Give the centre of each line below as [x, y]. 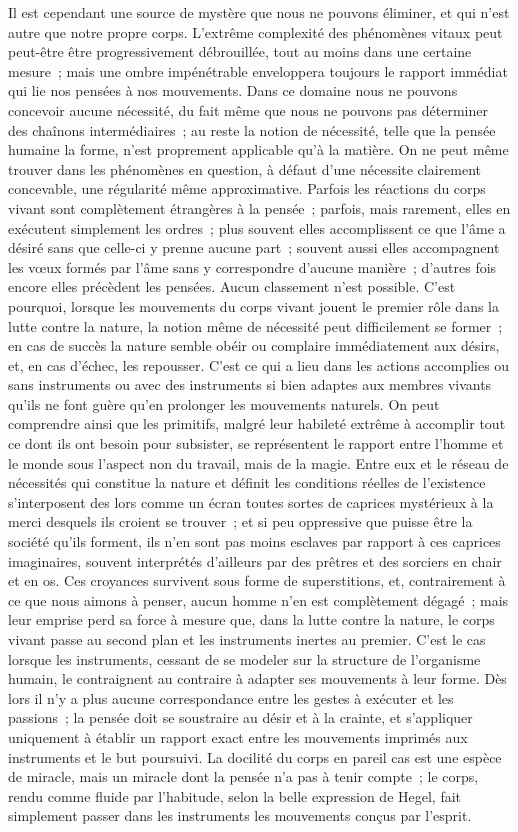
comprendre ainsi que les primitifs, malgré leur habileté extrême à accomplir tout [257, 423]
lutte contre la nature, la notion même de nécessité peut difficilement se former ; [255, 325]
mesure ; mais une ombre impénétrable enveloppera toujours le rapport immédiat [258, 70]
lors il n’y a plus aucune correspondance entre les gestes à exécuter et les [231, 697]
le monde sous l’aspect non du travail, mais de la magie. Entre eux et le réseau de [258, 462]
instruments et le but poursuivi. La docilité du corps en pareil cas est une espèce [255, 756]
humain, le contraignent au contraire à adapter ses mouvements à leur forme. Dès [257, 678]
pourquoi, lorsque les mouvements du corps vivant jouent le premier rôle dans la [254, 305]
